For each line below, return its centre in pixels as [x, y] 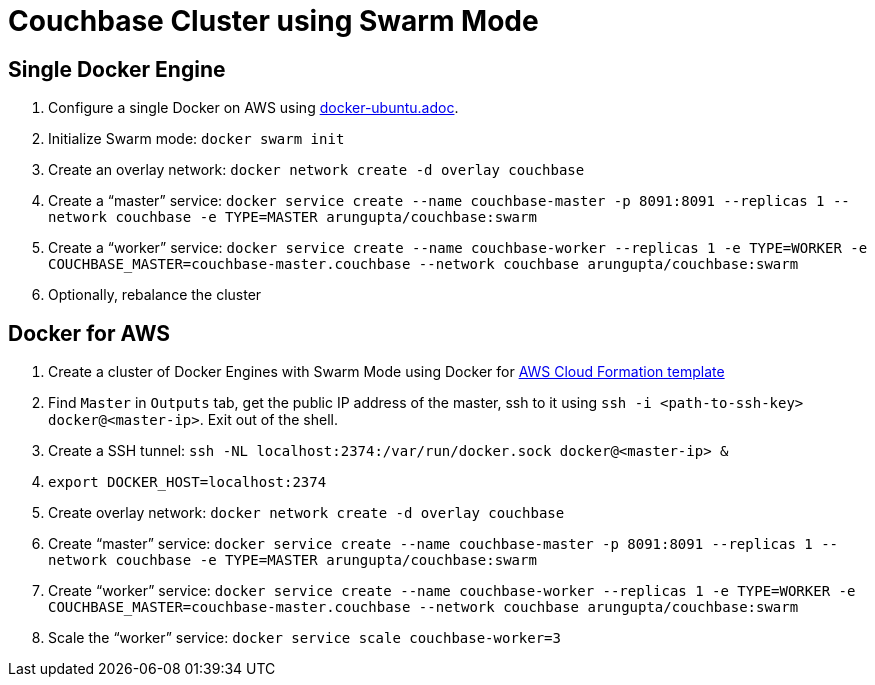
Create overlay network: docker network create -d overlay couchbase [306, 513]
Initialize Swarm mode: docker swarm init [196, 139]
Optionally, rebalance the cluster [155, 295]
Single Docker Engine [117, 69]
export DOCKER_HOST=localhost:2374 [187, 482]
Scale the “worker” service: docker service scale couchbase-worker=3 [304, 638]
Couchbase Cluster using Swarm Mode [273, 21]
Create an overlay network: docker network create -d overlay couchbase [316, 170]
